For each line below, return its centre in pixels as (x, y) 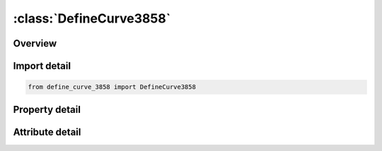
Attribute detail (47, 132)
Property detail (47, 109)
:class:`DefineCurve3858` (92, 18)
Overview (35, 43)
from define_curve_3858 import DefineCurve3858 (112, 87)
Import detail (42, 66)
